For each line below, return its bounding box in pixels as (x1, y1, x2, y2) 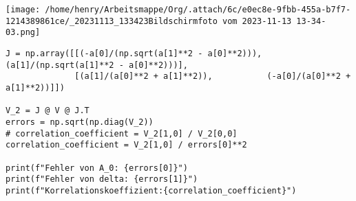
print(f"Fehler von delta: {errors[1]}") (6, 174, 198, 185)
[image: (6, 5, 41, 14)
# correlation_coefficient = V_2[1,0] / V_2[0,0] (6, 128, 238, 139)
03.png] (6, 27, 41, 38)
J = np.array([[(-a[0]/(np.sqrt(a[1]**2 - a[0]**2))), (6, 48, 262, 58)
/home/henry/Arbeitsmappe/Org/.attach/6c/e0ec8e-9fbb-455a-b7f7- (45, 5, 351, 14)
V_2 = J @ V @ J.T (6, 106, 90, 116)
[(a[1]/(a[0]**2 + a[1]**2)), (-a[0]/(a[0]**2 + (74, 71, 351, 82)
